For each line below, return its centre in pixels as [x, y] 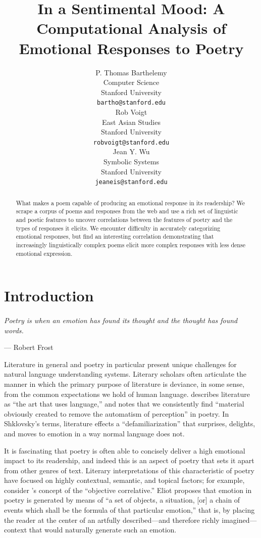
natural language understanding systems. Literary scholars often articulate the [125, 374]
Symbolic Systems [131, 161]
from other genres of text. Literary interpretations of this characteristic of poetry [129, 470]
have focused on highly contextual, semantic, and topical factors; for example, [124, 480]
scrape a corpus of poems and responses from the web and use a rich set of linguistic [127, 211]
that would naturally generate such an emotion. [103, 530]
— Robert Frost [29, 347]
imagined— [239, 520]
